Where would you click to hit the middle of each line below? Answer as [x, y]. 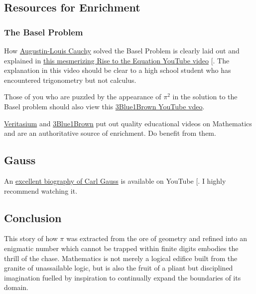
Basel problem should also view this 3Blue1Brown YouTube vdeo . [104, 106]
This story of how [31, 238]
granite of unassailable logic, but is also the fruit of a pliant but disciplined [119, 268]
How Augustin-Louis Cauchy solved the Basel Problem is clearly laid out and [122, 50]
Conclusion [33, 217]
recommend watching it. [41, 190]
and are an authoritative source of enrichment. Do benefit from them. [110, 133]
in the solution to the [205, 97]
